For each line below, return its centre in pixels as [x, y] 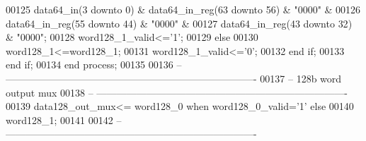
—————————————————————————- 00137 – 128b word [174, 78]
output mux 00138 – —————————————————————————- [177, 92]
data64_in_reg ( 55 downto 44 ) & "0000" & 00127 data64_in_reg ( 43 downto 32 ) [179, 23]
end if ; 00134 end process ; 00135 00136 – [94, 65]
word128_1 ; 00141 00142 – [64, 119]
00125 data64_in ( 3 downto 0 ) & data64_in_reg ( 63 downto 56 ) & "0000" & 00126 [183, 9]
